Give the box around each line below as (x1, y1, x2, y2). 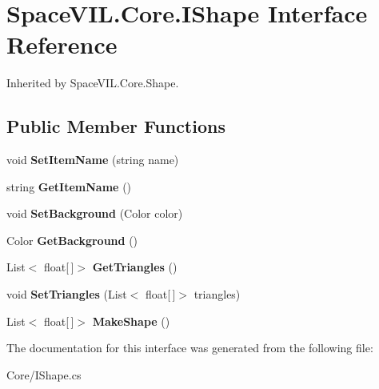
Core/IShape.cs (6, 366, 82, 383)
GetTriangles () (92, 259, 178, 275)
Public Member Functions (6, 114, 225, 138)
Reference (6, 28, 118, 61)
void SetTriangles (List (6, 286, 127, 303)
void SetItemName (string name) (6, 151, 179, 168)
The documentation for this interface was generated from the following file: (6, 339, 373, 356)
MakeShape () (92, 312, 170, 329)
